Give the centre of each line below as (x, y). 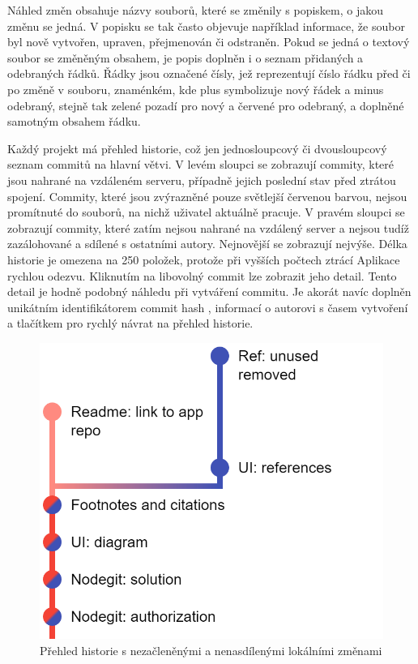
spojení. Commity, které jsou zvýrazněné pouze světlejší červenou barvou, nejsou (207, 196)
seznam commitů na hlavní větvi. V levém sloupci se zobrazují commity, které (201, 164)
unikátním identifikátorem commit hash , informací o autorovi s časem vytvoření (208, 307)
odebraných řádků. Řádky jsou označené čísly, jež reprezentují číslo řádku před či (209, 73)
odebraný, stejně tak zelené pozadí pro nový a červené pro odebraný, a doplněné (206, 105)
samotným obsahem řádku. (74, 121)
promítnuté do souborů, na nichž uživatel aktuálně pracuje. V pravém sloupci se (206, 212)
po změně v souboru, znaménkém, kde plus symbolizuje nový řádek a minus (196, 89)
